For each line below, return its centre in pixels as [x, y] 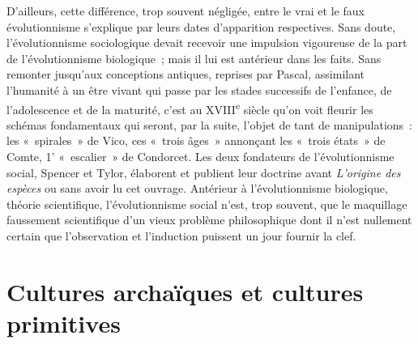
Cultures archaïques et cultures [185, 291]
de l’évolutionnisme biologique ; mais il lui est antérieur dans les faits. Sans [194, 58]
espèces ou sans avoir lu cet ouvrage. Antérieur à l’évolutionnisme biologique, [197, 188]
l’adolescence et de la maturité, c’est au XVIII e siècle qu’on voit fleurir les [190, 108]
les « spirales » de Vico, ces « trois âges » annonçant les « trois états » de [196, 140]
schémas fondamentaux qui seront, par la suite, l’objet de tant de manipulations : [209, 124]
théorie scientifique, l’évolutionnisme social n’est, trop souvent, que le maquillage [207, 204]
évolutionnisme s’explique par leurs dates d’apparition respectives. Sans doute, [201, 26]
